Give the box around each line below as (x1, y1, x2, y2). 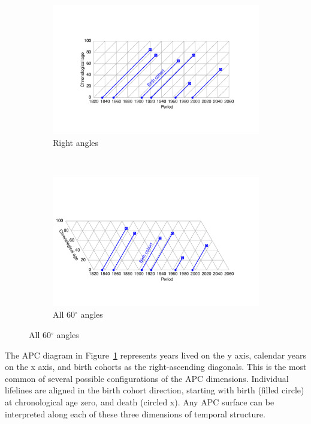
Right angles (53, 136, 99, 148)
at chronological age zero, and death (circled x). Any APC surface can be (5, 395, 274, 408)
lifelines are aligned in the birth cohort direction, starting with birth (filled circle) (5, 384, 304, 396)
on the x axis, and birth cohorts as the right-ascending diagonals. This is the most (5, 360, 307, 373)
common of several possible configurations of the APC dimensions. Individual (5, 372, 289, 384)
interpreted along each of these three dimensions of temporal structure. (5, 407, 265, 420)
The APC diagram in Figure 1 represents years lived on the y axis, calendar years (5, 348, 307, 361)
